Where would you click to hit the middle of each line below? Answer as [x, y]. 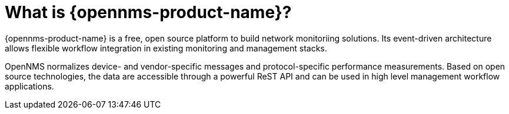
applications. [29, 86]
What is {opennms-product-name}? [148, 12]
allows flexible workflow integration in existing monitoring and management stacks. [166, 48]
